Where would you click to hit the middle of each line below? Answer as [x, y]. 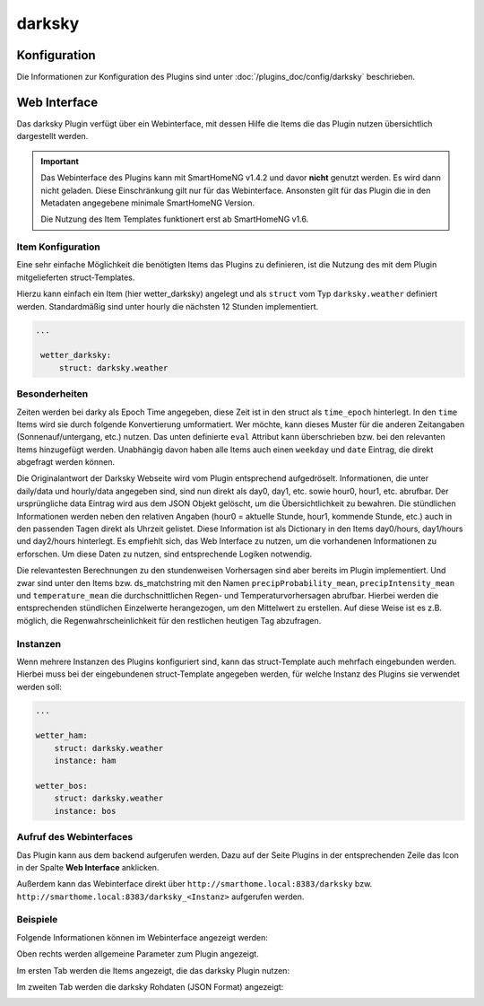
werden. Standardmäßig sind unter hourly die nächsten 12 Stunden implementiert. [168, 306]
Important [60, 161]
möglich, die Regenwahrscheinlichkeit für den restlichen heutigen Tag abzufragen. [169, 620]
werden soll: [39, 687]
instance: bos [85, 811]
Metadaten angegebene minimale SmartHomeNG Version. [148, 203]
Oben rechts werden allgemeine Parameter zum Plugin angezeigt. [138, 954]
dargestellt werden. [52, 136]
